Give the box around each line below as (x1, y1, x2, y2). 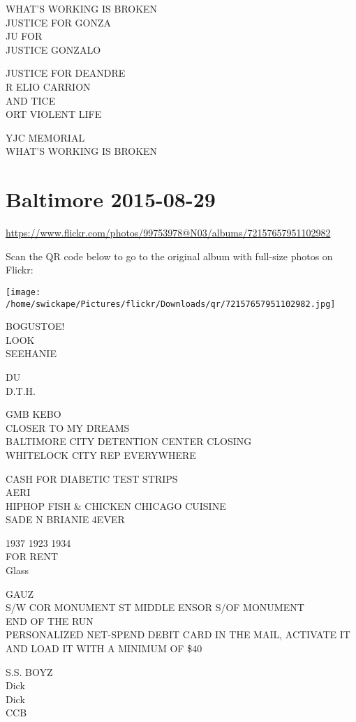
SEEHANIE (6, 346, 57, 361)
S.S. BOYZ (6, 664, 53, 679)
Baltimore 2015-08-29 (6, 185, 216, 213)
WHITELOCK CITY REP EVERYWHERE (6, 447, 196, 462)
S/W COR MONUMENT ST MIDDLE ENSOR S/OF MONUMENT (6, 600, 304, 615)
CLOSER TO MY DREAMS (6, 420, 130, 435)
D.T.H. (6, 383, 36, 398)
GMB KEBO (6, 407, 61, 421)
